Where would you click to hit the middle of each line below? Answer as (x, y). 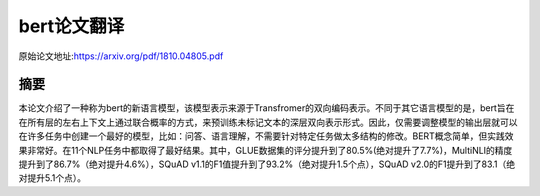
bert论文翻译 (71, 26)
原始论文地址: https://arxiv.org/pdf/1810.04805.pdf (121, 56)
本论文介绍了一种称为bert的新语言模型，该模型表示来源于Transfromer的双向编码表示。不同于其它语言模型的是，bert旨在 (266, 108)
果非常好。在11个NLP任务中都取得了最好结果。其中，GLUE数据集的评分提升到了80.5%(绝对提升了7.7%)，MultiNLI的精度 (265, 150)
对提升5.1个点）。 (52, 178)
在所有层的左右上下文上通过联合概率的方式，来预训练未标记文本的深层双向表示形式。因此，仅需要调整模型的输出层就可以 (268, 122)
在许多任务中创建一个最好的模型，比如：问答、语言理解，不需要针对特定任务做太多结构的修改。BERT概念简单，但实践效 (266, 136)
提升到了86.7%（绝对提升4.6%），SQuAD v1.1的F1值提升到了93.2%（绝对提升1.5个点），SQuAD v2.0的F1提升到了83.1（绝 (266, 164)
